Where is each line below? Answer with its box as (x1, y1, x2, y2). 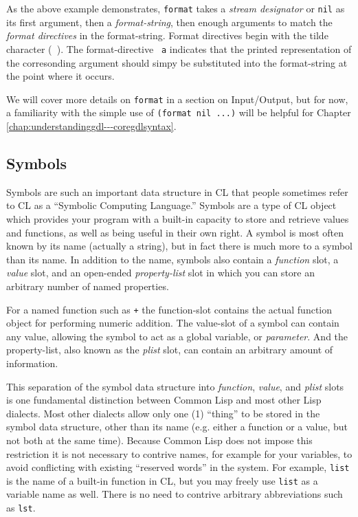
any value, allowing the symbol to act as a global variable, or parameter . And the (6, 329, 348, 343)
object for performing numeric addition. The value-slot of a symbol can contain (6, 316, 339, 330)
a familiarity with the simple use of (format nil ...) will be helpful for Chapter (6, 105, 351, 120)
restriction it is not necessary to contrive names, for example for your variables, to (6, 446, 353, 461)
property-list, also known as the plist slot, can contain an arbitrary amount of (6, 342, 333, 357)
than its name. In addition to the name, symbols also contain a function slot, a (6, 252, 339, 266)
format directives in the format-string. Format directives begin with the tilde (6, 28, 328, 43)
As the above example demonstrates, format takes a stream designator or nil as (6, 1, 345, 15)
